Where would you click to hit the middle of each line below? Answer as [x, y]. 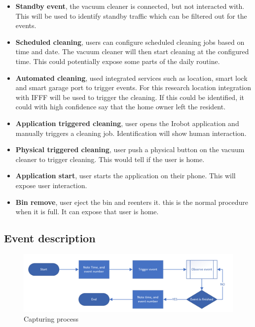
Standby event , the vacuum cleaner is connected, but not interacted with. [130, 6]
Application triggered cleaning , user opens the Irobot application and [127, 123]
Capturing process [51, 319]
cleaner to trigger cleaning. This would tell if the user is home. [110, 159]
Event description [50, 238]
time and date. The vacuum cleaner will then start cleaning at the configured [132, 51]
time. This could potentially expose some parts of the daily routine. [118, 61]
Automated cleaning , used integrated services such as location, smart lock [131, 78]
